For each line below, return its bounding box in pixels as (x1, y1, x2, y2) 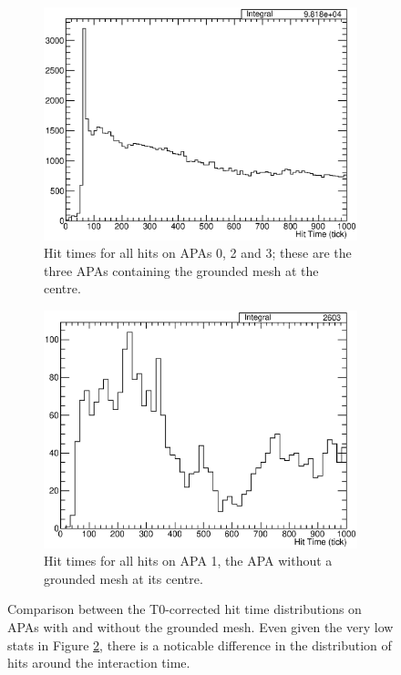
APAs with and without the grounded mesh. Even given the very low (7, 617, 394, 636)
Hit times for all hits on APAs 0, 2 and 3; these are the (44, 243, 352, 262)
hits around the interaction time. (7, 653, 190, 672)
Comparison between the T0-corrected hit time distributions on (7, 599, 362, 619)
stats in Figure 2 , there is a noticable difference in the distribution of (7, 635, 392, 654)
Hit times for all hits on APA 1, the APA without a (44, 551, 333, 570)
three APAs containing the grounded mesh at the (44, 261, 319, 280)
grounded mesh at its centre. (44, 568, 203, 588)
